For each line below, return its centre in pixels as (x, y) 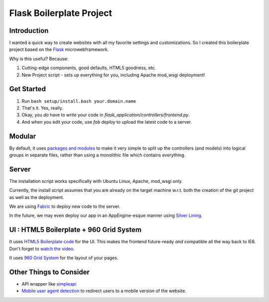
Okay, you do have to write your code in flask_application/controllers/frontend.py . (106, 115)
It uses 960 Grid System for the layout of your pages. (64, 258)
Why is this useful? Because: (39, 59)
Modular (23, 136)
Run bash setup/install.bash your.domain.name (79, 101)
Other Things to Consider (49, 272)
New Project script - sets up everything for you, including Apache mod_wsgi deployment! (113, 75)
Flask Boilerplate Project (61, 13)
